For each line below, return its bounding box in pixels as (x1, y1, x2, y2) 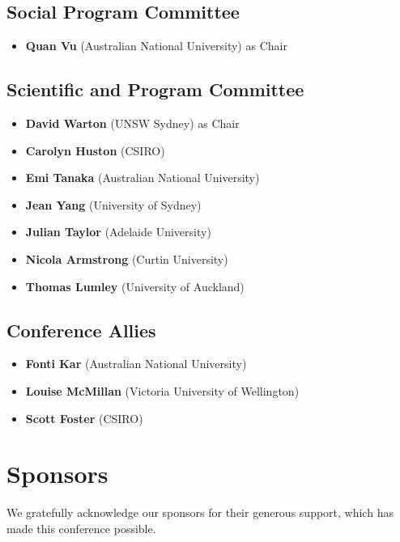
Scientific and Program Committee (6, 77, 304, 102)
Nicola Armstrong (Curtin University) (25, 250, 228, 267)
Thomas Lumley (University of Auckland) (25, 277, 245, 294)
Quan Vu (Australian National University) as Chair (25, 37, 287, 54)
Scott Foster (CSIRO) (25, 409, 143, 426)
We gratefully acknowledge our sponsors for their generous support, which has (6, 504, 394, 521)
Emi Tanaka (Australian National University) (25, 169, 260, 186)
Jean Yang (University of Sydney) (25, 196, 202, 213)
